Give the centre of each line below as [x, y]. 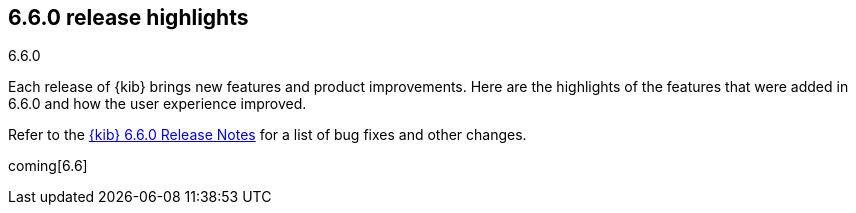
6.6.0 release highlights [128, 17]
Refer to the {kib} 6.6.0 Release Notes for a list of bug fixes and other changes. [267, 135]
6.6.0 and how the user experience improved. [157, 104]
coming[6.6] [48, 166]
